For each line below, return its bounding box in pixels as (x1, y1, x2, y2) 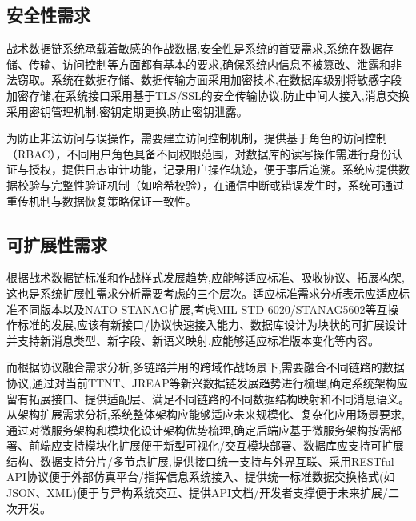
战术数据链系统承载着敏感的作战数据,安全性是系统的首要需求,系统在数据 (6, 40, 382, 57)
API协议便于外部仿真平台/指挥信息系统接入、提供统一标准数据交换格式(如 (6, 468, 395, 485)
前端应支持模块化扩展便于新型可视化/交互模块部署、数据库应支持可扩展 (28, 437, 404, 454)
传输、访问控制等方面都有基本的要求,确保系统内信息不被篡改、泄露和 (28, 55, 390, 72)
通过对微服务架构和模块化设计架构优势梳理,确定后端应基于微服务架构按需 (6, 421, 390, 438)
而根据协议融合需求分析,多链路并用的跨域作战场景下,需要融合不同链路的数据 (6, 359, 405, 375)
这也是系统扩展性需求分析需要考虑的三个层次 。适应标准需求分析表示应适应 (6, 284, 398, 301)
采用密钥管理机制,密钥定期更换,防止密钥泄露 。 (6, 102, 248, 119)
